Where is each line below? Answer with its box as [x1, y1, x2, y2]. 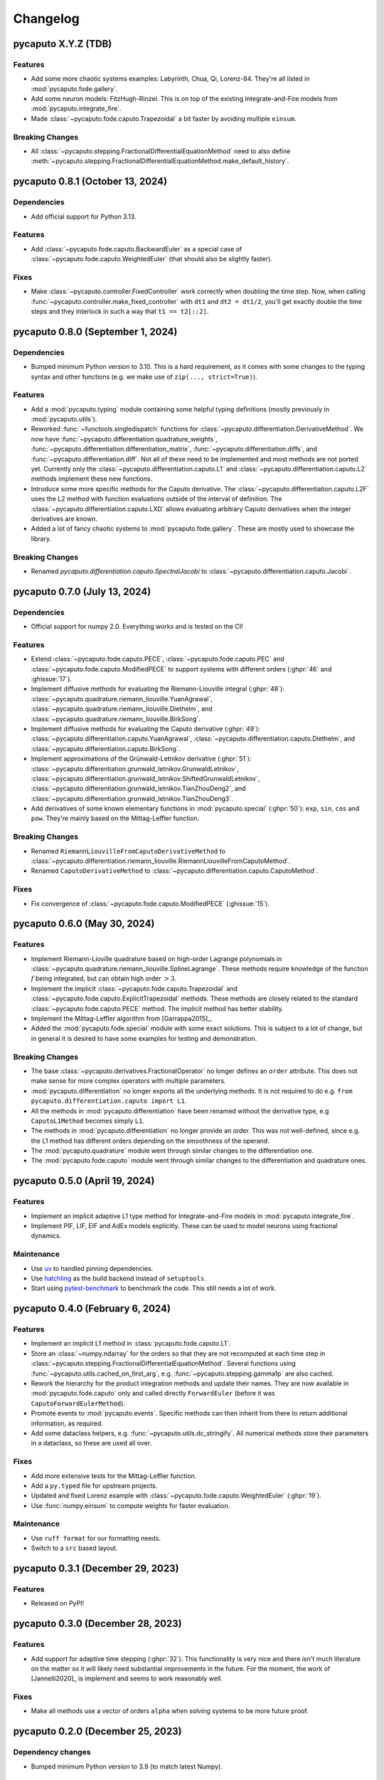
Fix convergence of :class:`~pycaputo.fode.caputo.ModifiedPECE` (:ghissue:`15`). [31, 899, 270, 908]
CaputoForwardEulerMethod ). [31, 1399, 126, 1408]
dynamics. [31, 1232, 62, 1240]
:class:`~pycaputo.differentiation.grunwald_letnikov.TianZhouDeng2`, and [31, 784, 246, 793]
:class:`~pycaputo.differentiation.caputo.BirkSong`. [31, 744, 181, 753]
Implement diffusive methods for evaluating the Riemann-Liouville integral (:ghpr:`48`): [31, 684, 284, 693]
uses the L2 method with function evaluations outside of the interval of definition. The [31, 495, 282, 503]
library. [31, 534, 52, 543]
